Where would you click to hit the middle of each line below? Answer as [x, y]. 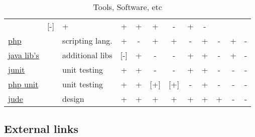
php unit [23, 84]
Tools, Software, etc [127, 7]
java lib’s [24, 55]
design [73, 99]
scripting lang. [87, 40]
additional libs [87, 55]
